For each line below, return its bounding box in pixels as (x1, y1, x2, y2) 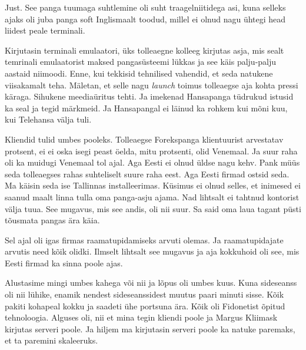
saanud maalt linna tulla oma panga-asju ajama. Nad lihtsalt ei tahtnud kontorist (5, 190, 300, 203)
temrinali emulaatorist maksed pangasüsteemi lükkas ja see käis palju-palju (5, 55, 277, 68)
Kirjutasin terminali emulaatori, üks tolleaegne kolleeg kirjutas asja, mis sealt (5, 44, 284, 56)
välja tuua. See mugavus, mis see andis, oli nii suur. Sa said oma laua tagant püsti (5, 202, 301, 214)
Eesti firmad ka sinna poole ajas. (5, 256, 123, 269)
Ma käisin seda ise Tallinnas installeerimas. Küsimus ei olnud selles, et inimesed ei (5, 179, 301, 191)
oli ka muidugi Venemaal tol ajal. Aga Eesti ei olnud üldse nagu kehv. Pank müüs (5, 156, 300, 169)
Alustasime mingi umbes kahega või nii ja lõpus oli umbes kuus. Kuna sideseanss (5, 276, 297, 289)
